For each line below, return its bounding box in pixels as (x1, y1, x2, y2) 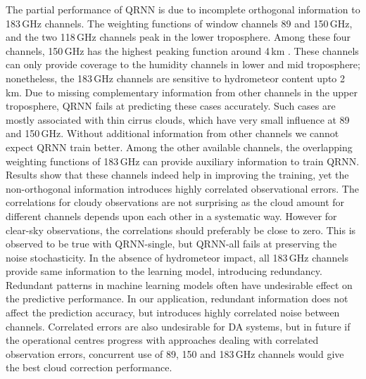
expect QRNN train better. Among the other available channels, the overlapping (6, 139, 353, 154)
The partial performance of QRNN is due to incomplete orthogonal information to (6, 2, 360, 16)
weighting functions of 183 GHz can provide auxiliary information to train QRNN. (6, 153, 360, 168)
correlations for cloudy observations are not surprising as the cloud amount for (6, 195, 345, 210)
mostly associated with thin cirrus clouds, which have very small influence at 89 (6, 112, 350, 127)
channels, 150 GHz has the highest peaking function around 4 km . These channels (6, 43, 359, 58)
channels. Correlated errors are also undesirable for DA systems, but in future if (6, 319, 351, 333)
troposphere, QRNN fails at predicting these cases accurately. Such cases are (6, 98, 336, 113)
